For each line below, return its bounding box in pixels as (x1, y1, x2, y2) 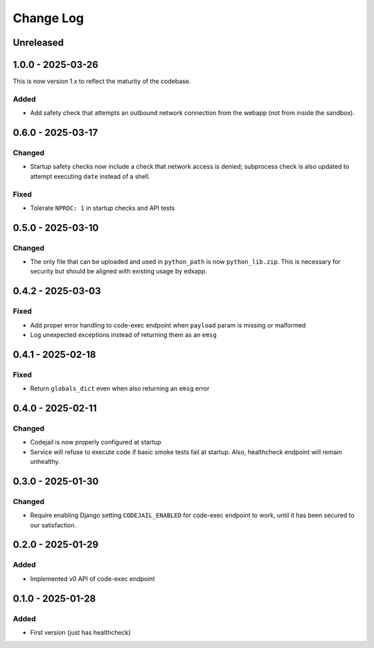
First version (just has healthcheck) (30, 628, 131, 636)
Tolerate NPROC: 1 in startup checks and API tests (30, 204, 175, 212)
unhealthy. (30, 458, 60, 466)
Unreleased (12, 37, 64, 48)
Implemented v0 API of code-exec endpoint (30, 575, 155, 583)
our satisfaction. (30, 521, 76, 529)
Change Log (12, 10, 84, 26)
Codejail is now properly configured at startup (30, 438, 162, 447)
